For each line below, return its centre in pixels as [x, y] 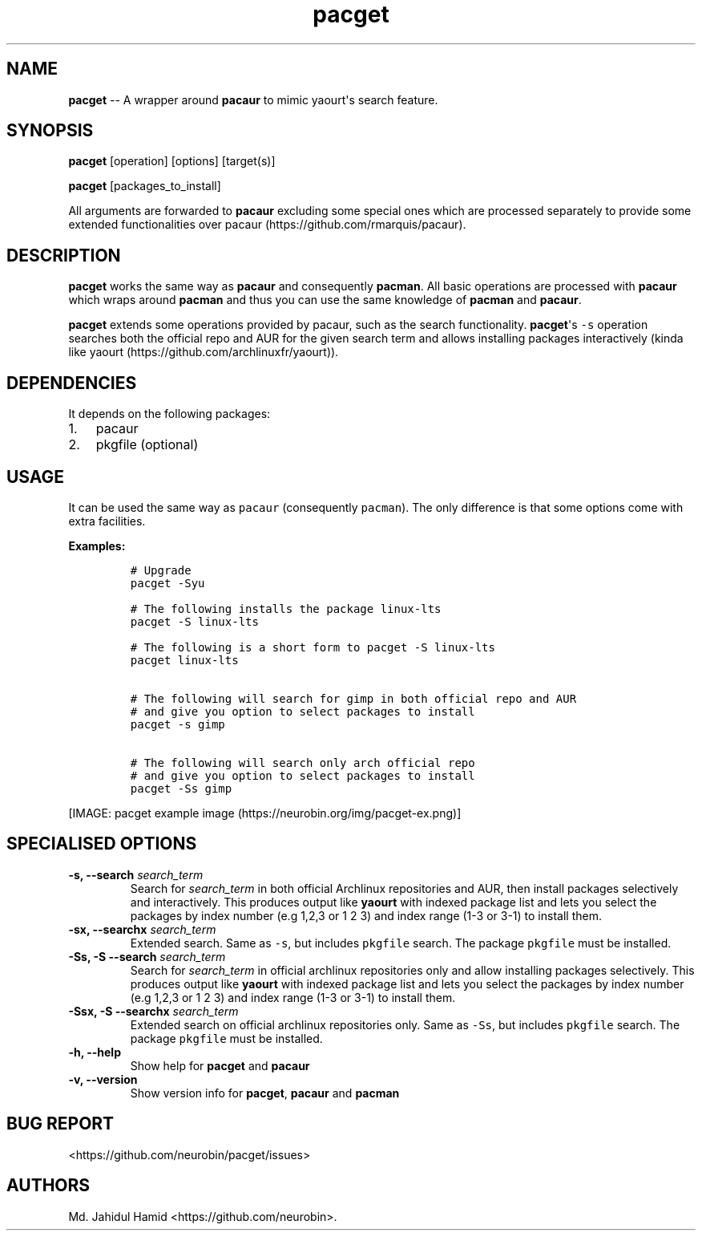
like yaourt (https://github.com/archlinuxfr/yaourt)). [204, 352]
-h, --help [95, 1052]
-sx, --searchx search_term [142, 929]
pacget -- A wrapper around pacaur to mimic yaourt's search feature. [253, 99]
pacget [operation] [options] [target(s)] [172, 161]
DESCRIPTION [64, 255]
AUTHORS [48, 1186]
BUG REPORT [61, 1124]
